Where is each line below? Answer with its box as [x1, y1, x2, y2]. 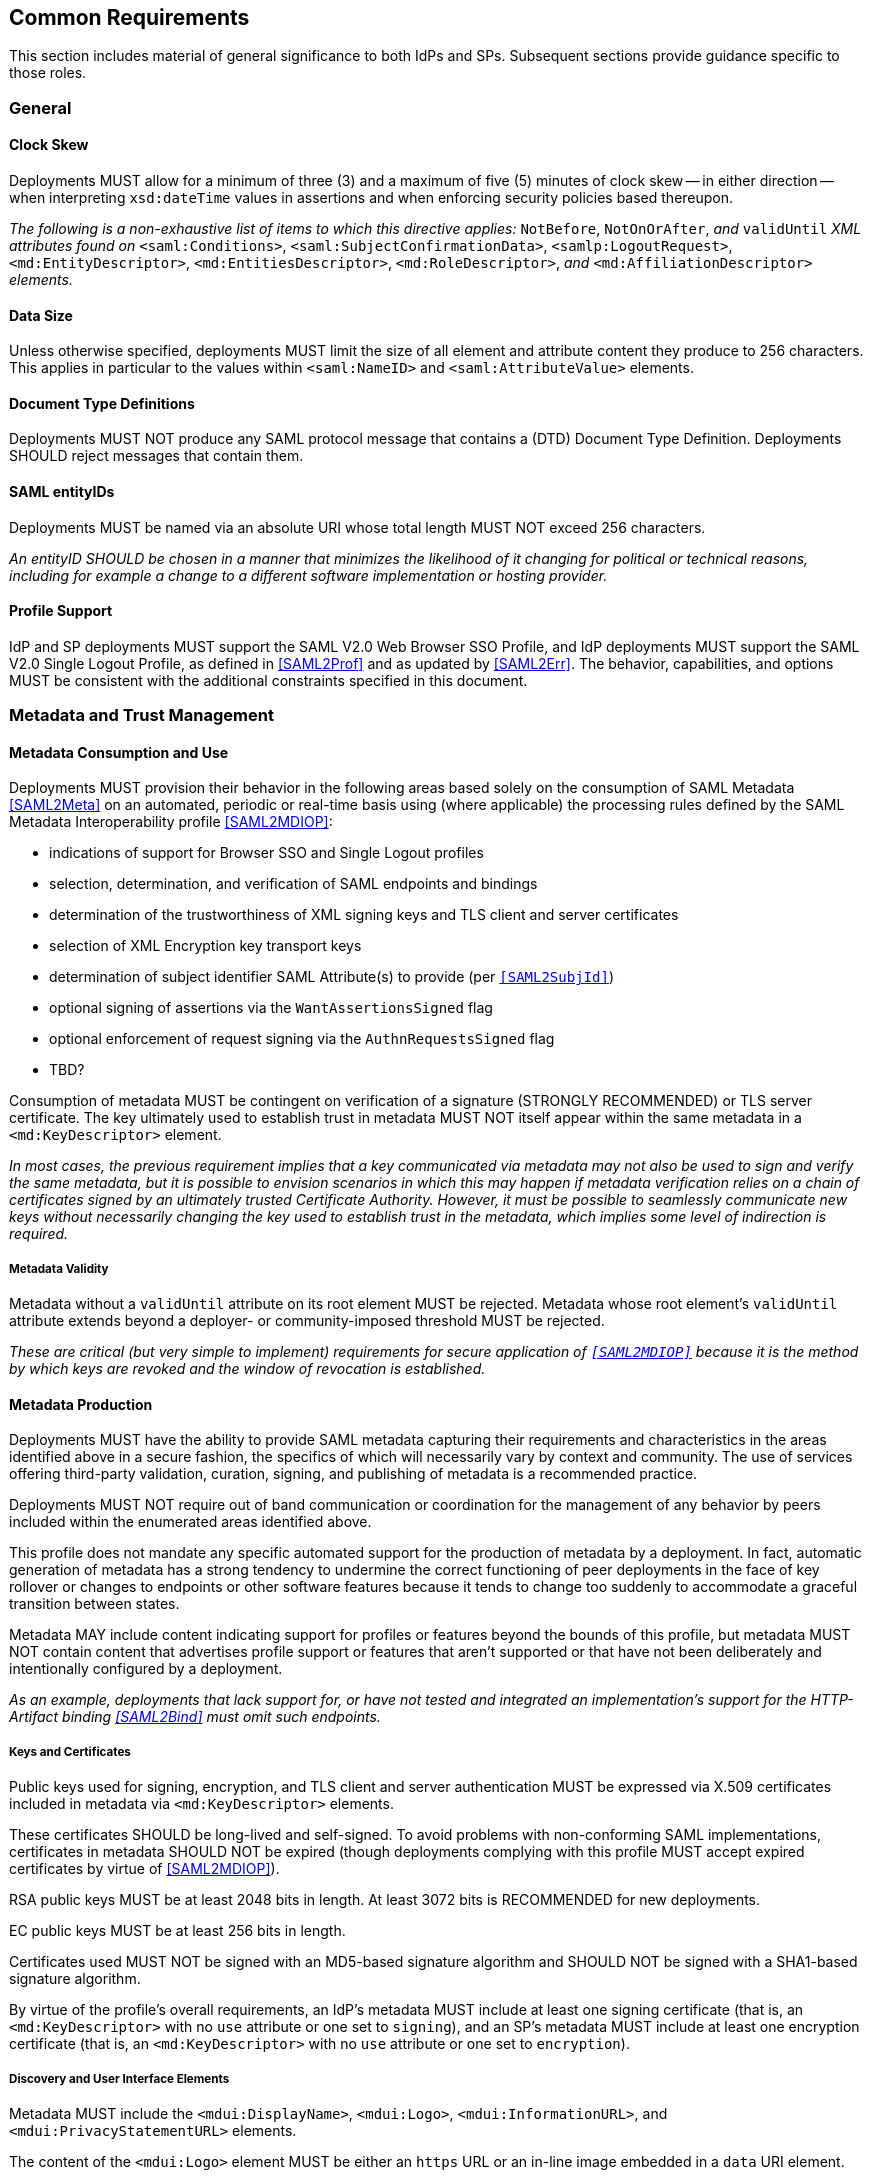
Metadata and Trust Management [9, 705, 274, 726]
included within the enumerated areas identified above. [9, 1513, 372, 1531]
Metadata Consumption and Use [9, 743, 229, 761]
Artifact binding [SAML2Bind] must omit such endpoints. [9, 1708, 381, 1726]
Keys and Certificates [9, 1744, 131, 1759]
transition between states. [9, 1595, 180, 1613]
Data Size [9, 306, 73, 324]
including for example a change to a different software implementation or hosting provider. [9, 566, 608, 584]
